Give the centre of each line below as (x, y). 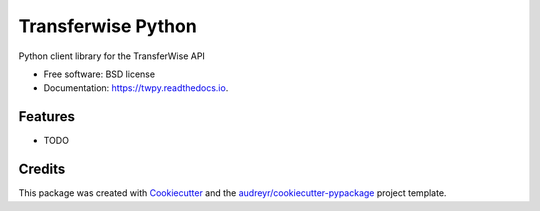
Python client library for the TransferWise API (111, 56)
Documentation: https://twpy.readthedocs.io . (136, 88)
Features (46, 116)
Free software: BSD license (99, 74)
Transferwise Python (107, 26)
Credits (42, 169)
